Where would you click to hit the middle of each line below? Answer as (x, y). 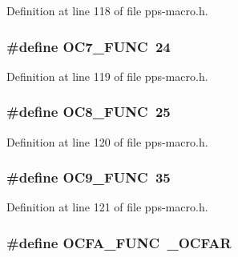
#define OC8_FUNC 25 (89, 112)
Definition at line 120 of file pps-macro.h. (107, 141)
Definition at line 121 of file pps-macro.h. (107, 207)
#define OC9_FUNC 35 (89, 177)
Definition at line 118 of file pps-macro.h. (107, 10)
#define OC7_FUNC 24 (89, 46)
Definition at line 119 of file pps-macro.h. (107, 76)
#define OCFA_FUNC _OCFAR (119, 242)
